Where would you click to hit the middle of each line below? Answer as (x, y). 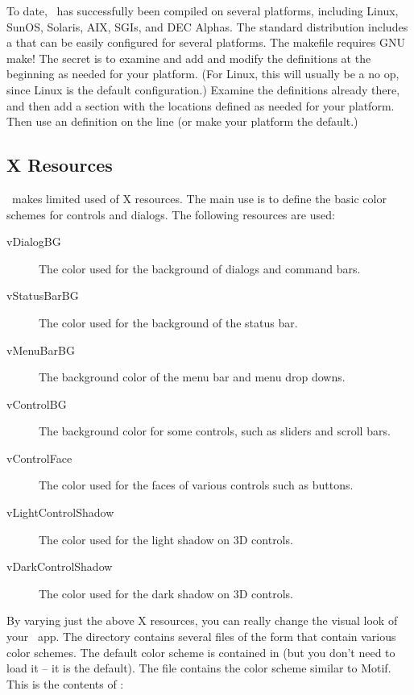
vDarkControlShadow (60, 566)
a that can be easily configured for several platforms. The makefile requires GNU (206, 42)
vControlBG (37, 404)
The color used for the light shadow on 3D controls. (166, 539)
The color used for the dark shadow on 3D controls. (166, 593)
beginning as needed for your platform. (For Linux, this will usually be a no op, (203, 74)
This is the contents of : (65, 683)
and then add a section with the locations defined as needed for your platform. (201, 105)
